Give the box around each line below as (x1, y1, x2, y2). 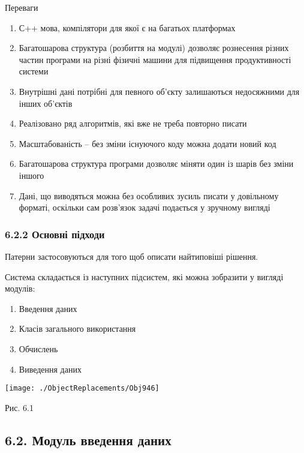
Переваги (5, 1, 38, 13)
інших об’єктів (19, 97, 73, 109)
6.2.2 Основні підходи (5, 226, 105, 241)
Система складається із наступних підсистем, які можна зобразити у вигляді (5, 270, 284, 283)
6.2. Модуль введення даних (5, 430, 171, 449)
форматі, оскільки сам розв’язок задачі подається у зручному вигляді (19, 201, 270, 214)
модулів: (5, 282, 35, 295)
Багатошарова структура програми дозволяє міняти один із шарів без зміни (19, 157, 294, 170)
